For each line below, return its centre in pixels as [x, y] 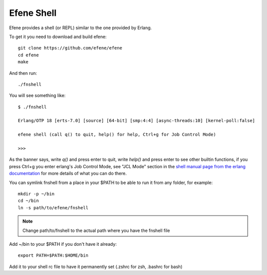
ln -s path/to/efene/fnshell [53, 207]
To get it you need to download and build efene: [58, 37]
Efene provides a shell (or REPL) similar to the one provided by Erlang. [80, 28]
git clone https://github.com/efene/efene [70, 48]
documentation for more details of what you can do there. [68, 174]
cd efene [28, 55]
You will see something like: [37, 95]
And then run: [23, 73]
